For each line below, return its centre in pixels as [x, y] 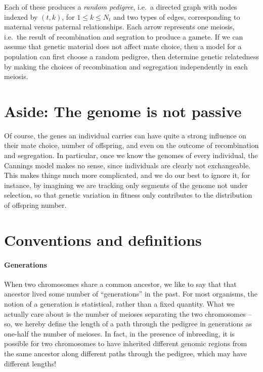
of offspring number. [35, 205]
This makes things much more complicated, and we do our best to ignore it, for [127, 175]
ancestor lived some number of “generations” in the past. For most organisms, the [131, 294]
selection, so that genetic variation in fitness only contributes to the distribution [128, 195]
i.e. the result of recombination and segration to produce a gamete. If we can [124, 36]
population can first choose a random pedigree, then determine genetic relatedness [131, 56]
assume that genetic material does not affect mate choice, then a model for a [123, 46]
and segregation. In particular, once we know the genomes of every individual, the [131, 155]
